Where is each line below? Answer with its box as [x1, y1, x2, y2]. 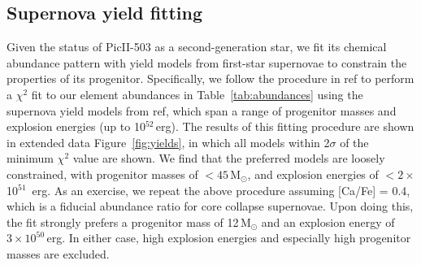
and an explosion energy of [261, 213, 395, 230]
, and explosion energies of [247, 165, 379, 182]
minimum [7, 150, 54, 167]
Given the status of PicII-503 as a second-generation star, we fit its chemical [7, 38, 387, 55]
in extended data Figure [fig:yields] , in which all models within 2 [7, 133, 330, 150]
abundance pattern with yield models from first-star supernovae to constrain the [7, 54, 407, 71]
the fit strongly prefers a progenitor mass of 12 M [7, 213, 251, 230]
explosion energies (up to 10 [7, 118, 145, 135]
